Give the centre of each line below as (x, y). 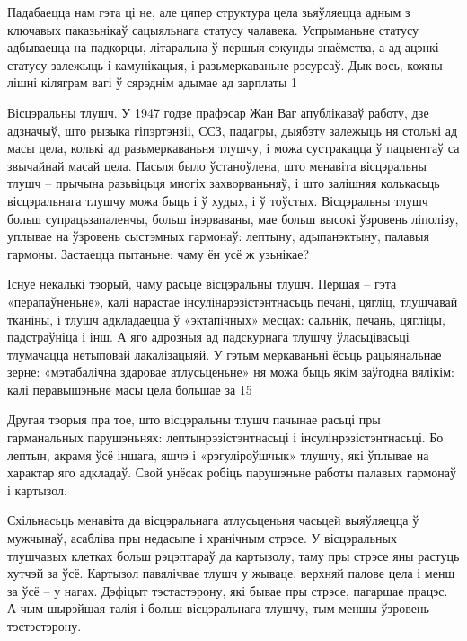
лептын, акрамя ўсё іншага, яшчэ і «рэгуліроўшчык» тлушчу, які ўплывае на (218, 454)
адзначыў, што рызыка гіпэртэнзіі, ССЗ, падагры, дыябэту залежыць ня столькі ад (233, 130)
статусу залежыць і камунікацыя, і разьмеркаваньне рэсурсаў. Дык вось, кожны (225, 64)
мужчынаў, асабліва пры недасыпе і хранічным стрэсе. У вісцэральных (202, 538)
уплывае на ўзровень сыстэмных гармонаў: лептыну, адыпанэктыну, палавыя (218, 236)
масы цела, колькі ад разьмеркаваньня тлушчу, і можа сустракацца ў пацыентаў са (233, 148)
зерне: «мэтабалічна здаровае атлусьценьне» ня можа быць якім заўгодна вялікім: (231, 372)
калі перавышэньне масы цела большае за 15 (130, 389)
